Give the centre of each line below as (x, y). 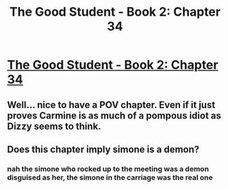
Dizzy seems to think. (54, 126)
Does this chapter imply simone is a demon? (103, 149)
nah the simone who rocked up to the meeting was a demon (108, 168)
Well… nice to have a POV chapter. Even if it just (111, 104)
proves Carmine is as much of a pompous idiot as (114, 115)
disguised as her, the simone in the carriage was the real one (110, 177)
